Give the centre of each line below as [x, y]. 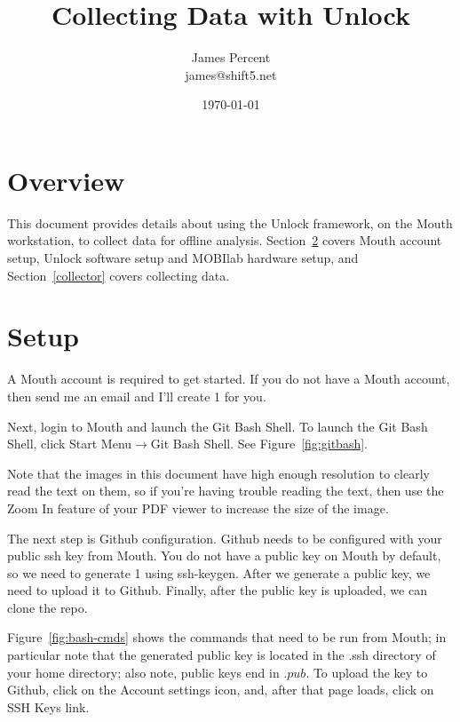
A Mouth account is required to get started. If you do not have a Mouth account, [229, 379]
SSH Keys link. [48, 706]
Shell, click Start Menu [70, 444]
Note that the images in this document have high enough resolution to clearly [218, 473]
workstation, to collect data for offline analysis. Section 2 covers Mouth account [225, 240]
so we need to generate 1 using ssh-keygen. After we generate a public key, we [219, 572]
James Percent [231, 57]
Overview [66, 180]
